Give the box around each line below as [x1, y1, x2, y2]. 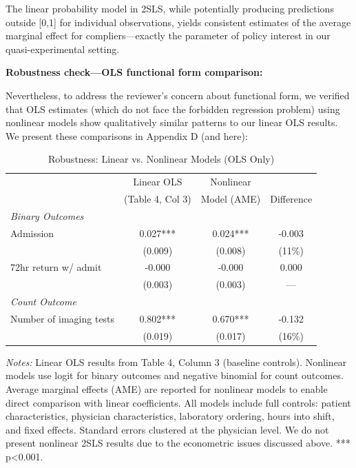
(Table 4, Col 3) [124, 192, 191, 206]
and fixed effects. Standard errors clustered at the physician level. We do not [6, 422, 329, 436]
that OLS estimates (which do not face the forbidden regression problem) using [6, 101, 340, 116]
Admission [10, 225, 54, 240]
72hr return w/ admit [10, 260, 102, 274]
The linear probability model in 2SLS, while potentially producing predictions [6, 1, 334, 15]
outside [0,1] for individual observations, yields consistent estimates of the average [6, 14, 351, 29]
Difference [270, 192, 313, 206]
